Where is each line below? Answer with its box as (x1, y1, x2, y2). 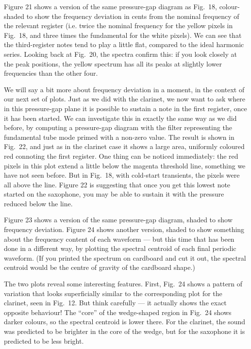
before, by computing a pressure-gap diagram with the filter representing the (4, 122, 232, 133)
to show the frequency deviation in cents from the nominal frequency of (26, 11, 239, 21)
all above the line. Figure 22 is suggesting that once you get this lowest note (4, 179, 231, 189)
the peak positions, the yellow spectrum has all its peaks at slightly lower (4, 58, 222, 68)
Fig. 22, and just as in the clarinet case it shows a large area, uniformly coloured (4, 141, 245, 151)
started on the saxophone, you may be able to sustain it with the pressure (4, 189, 224, 199)
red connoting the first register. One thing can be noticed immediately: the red (4, 150, 238, 161)
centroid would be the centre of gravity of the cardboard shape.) (4, 262, 195, 272)
